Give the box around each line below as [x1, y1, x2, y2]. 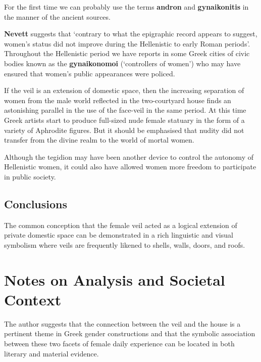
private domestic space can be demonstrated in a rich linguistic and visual [4, 230, 233, 240]
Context [4, 289, 62, 309]
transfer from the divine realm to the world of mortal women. [4, 134, 194, 145]
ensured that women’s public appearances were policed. [4, 68, 175, 78]
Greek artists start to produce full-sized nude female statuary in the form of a [4, 114, 245, 125]
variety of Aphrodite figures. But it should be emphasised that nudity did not [4, 124, 244, 135]
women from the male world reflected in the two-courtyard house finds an [4, 95, 231, 105]
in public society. [4, 171, 56, 182]
